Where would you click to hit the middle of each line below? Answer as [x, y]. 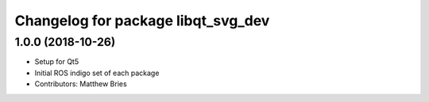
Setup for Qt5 [57, 62]
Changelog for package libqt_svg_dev [142, 21]
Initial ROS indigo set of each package [97, 73]
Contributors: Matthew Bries [81, 84]
